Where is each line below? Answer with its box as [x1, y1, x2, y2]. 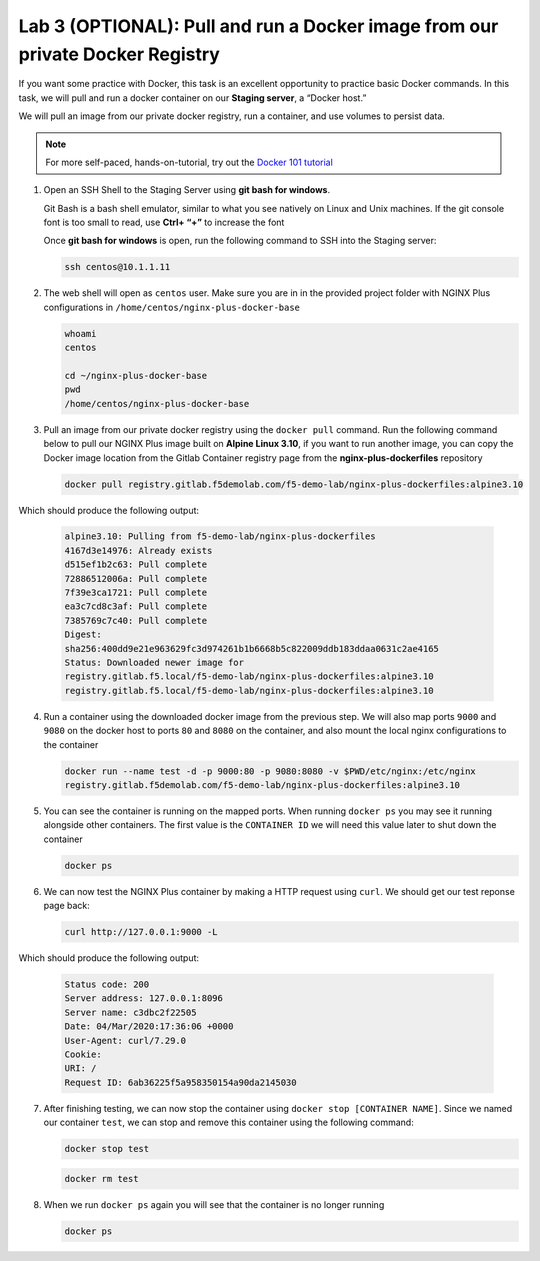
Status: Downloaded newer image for [64, 657, 245, 668]
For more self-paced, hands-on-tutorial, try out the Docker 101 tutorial [45, 156, 334, 168]
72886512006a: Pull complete [64, 573, 208, 584]
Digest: [64, 629, 102, 640]
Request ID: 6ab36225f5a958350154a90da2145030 [64, 1076, 297, 1088]
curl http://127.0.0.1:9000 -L [64, 926, 219, 938]
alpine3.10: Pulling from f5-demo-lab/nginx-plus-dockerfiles [64, 531, 376, 542]
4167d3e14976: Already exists [64, 545, 213, 556]
